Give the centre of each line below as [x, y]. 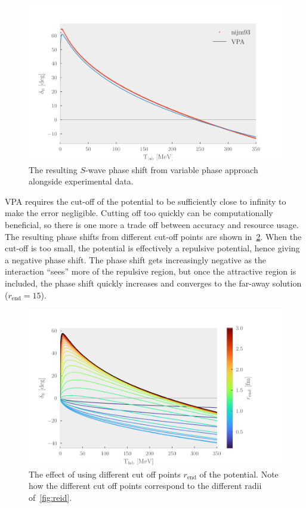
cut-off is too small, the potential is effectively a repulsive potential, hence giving [152, 248]
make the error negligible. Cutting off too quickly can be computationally [139, 213]
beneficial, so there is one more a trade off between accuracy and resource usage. [152, 224]
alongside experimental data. [81, 181]
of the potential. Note [239, 474]
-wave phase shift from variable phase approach [172, 169]
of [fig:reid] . [50, 497]
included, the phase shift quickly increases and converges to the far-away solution [153, 283]
